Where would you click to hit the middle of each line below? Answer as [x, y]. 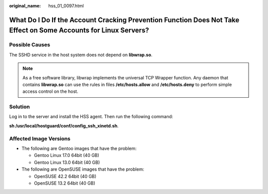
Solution [20, 107]
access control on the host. [50, 91]
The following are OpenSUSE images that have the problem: [83, 169]
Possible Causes [30, 45]
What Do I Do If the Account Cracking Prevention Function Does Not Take [124, 20]
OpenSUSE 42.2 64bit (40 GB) [65, 176]
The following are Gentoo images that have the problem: [79, 148]
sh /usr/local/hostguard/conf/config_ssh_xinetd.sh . [64, 126]
